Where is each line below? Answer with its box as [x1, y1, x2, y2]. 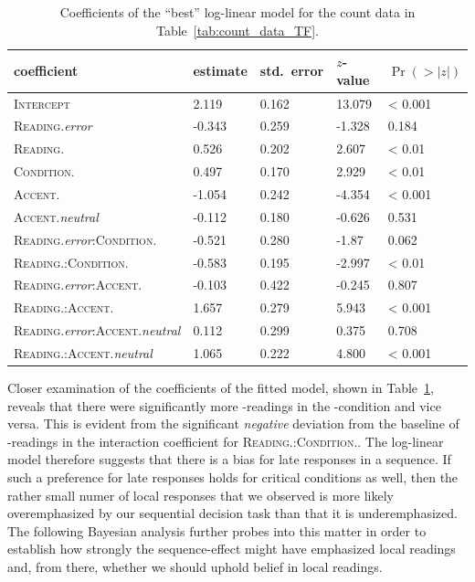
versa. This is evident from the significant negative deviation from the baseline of [7, 414, 459, 433]
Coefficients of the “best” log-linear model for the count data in [59, 3, 416, 21]
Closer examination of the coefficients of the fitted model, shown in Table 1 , [7, 378, 434, 397]
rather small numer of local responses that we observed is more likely [7, 485, 394, 504]
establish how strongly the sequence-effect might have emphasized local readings [7, 539, 456, 558]
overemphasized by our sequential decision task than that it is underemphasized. [7, 503, 458, 523]
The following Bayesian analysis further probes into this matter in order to [7, 521, 427, 540]
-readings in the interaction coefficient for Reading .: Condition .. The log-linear [7, 431, 444, 450]
